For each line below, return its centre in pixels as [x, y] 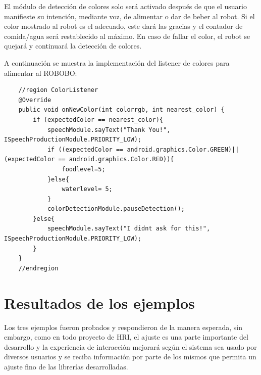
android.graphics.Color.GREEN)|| [183, 149]
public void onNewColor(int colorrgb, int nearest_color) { [121, 110]
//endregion [38, 268]
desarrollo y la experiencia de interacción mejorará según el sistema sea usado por [130, 346]
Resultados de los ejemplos [99, 302]
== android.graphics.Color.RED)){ [116, 159]
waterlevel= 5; [87, 189]
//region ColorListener [58, 90]
